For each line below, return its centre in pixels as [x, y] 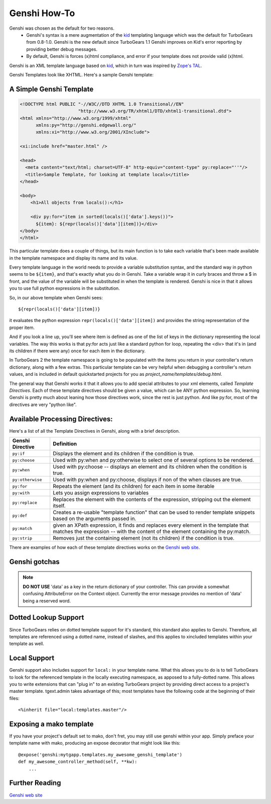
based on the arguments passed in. [95, 519]
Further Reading [35, 783]
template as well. [27, 644]
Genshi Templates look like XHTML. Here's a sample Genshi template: [82, 74]
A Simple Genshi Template [51, 89]
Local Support [32, 658]
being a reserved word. [47, 601]
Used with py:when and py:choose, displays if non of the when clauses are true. [148, 479]
